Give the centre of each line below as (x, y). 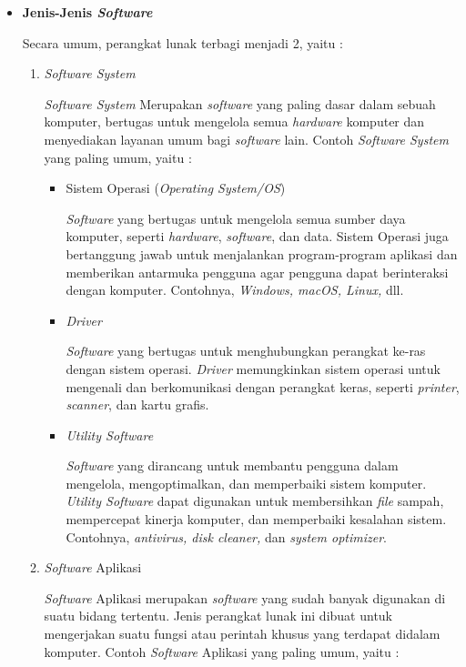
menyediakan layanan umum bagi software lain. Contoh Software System (246, 139)
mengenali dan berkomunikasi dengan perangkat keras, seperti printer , (263, 386)
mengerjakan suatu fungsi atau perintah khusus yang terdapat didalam (242, 634)
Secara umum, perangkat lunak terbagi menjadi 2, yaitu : (182, 42)
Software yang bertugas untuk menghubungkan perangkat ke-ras (246, 351)
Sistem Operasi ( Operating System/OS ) (176, 188)
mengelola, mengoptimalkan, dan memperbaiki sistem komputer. (246, 483)
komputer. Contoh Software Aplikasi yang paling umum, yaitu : (222, 651)
